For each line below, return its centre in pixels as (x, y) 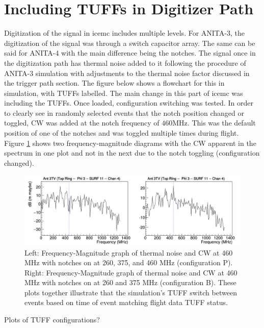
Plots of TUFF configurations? (52, 320)
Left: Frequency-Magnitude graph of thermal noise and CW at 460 (129, 252)
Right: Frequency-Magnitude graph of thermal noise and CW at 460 (131, 272)
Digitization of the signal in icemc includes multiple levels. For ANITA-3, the (124, 33)
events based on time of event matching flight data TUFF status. (126, 302)
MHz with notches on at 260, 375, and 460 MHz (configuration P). (129, 262)
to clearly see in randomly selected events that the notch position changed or (124, 112)
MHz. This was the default (214, 123)
